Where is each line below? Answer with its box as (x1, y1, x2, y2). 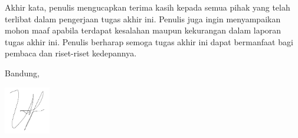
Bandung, (5, 66, 40, 79)
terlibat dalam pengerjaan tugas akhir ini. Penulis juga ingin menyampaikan (5, 12, 281, 25)
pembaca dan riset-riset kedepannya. (5, 47, 137, 59)
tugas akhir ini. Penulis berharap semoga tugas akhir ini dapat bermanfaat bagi (5, 35, 293, 48)
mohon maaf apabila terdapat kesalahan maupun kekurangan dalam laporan (5, 24, 281, 36)
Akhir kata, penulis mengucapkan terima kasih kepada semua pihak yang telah (5, 1, 290, 13)
